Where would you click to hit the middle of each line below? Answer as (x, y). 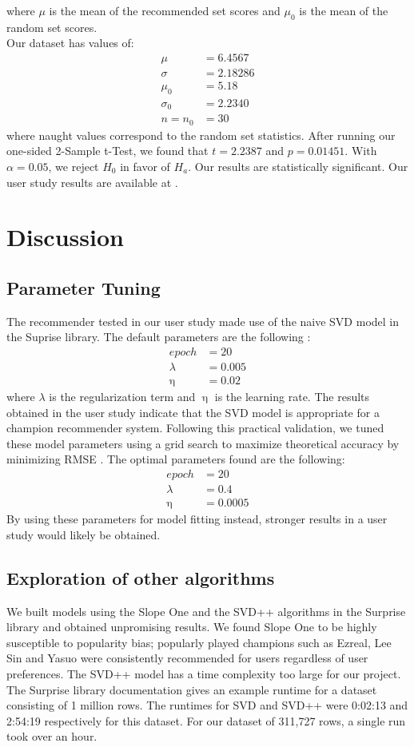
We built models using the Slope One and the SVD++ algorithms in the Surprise (206, 611)
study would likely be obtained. (84, 534)
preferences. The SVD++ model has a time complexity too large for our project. (204, 673)
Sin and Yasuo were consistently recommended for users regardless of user (187, 658)
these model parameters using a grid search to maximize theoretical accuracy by (203, 443)
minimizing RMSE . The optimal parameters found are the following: (176, 459)
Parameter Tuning (84, 287)
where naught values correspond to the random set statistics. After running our (201, 135)
